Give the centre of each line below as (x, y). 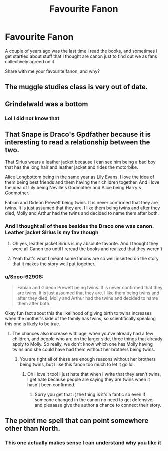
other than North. (33, 429)
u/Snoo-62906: (24, 277)
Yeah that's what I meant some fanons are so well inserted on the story (85, 258)
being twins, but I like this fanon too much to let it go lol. (77, 365)
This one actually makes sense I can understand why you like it (83, 443)
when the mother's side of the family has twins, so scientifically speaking (81, 319)
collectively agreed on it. (30, 61)
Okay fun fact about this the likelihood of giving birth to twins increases (79, 313)
